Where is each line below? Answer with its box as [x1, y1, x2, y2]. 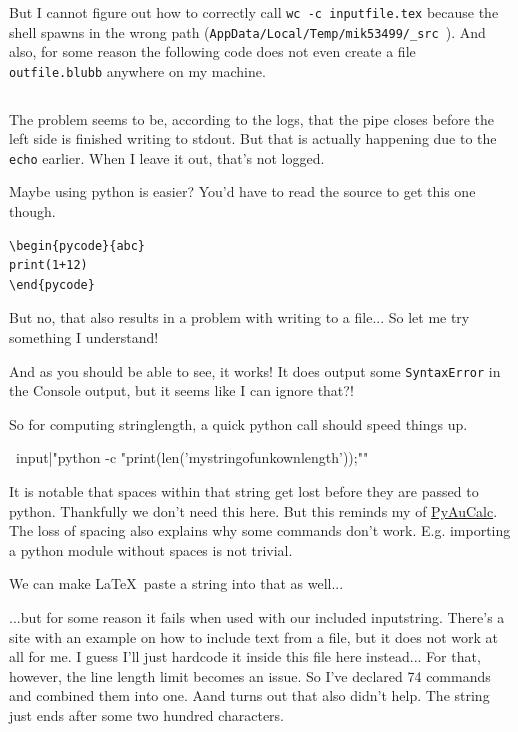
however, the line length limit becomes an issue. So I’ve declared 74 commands [9, 665, 491, 686]
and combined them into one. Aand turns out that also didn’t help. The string [9, 685, 490, 706]
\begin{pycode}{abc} [9, 238, 146, 253]
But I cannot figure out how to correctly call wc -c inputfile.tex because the [9, 2, 499, 22]
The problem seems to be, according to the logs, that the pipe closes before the [9, 108, 495, 129]
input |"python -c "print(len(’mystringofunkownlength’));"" [15, 447, 369, 468]
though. [9, 201, 56, 221]
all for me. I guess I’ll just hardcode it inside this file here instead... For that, [9, 646, 481, 667]
